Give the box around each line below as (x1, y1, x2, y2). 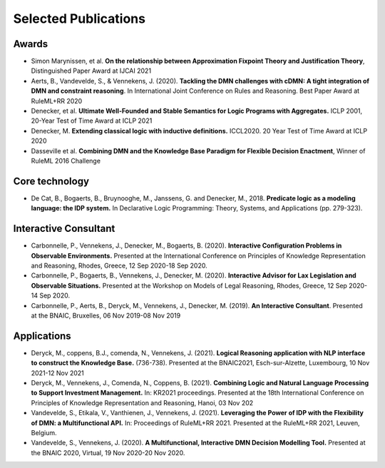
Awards (13, 38, 48, 50)
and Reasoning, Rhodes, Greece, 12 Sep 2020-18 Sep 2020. (31, 261, 207, 270)
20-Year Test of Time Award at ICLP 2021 (31, 116, 153, 125)
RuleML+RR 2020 (31, 96, 83, 105)
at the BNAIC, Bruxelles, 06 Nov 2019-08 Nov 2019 (31, 311, 181, 320)
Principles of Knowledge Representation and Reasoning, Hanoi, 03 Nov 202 (31, 398, 254, 407)
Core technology (13, 175, 89, 187)
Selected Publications (13, 11, 146, 26)
